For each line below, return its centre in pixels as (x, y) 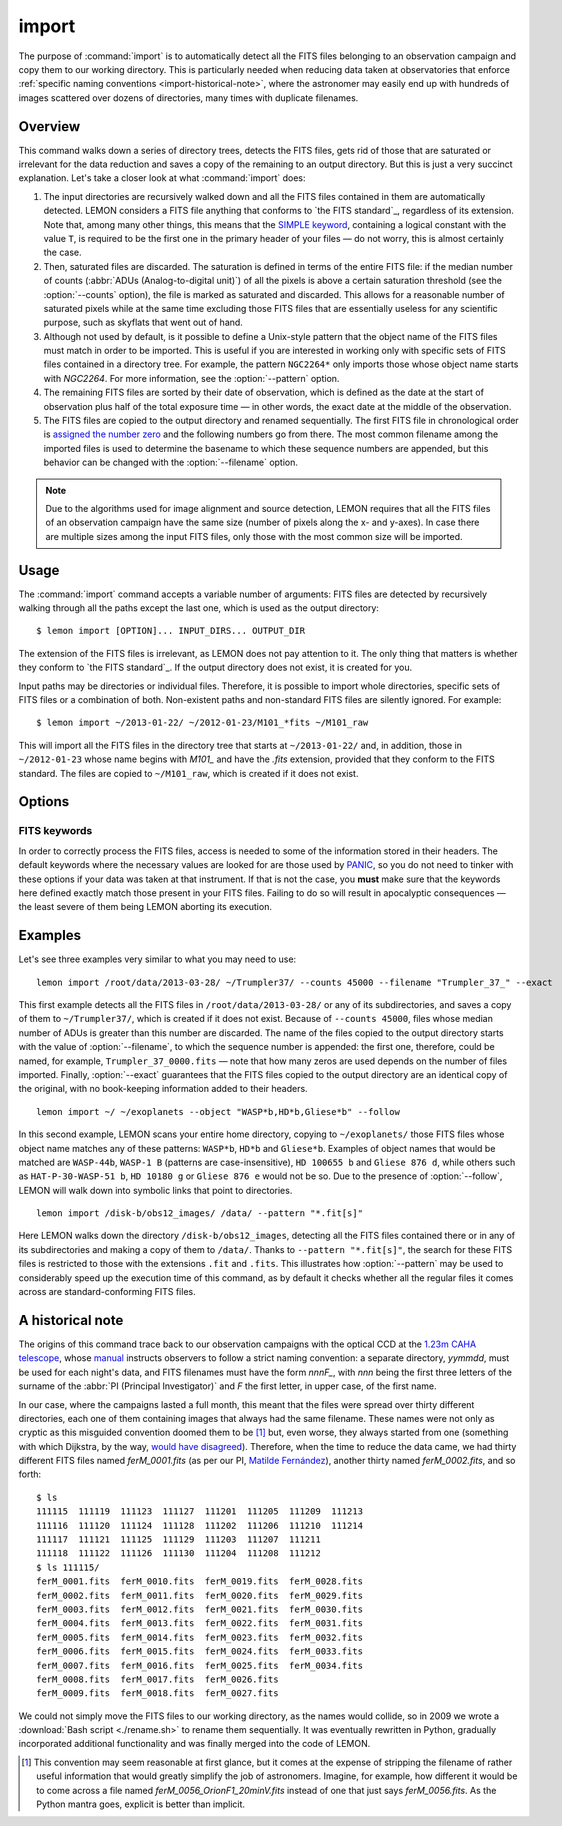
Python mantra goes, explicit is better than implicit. (140, 1804)
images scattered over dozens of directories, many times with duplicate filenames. (188, 97)
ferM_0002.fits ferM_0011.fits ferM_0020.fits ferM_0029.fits (200, 1595)
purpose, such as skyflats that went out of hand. (143, 322)
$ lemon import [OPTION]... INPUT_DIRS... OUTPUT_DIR (170, 631)
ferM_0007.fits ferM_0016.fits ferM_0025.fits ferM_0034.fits (200, 1665)
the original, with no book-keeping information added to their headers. (163, 1089)
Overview (49, 126)
